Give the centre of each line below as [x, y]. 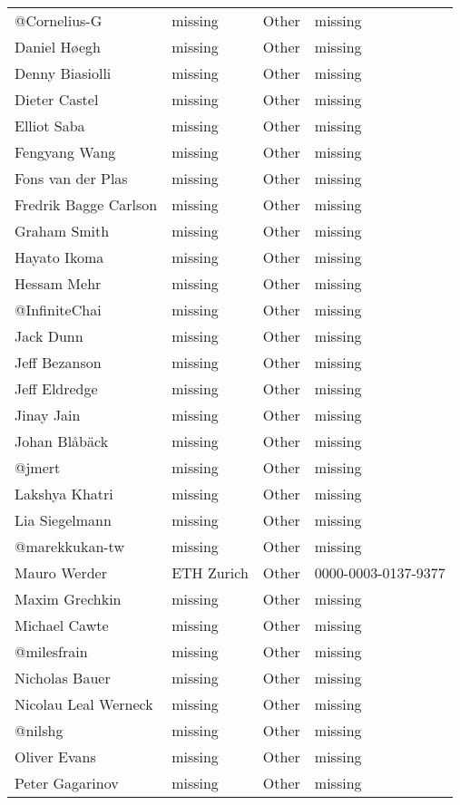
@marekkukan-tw [69, 546]
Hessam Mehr [58, 283]
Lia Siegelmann [63, 520]
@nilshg [39, 730]
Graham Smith [62, 231]
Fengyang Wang [65, 152]
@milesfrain [51, 651]
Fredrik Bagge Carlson [86, 204]
